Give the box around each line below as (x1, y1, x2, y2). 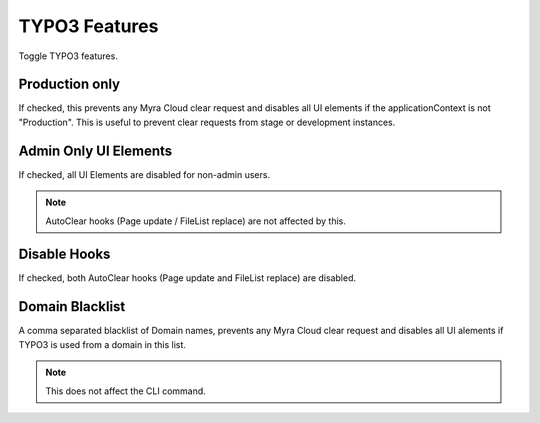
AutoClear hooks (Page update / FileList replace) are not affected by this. (45, 215, 347, 227)
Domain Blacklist (18, 298, 126, 315)
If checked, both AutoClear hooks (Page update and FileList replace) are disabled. (18, 272, 357, 284)
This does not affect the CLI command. (45, 385, 207, 397)
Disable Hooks (18, 246, 111, 263)
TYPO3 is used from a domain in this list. (18, 338, 187, 350)
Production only (18, 76, 121, 93)
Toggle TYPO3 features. (18, 50, 119, 62)
